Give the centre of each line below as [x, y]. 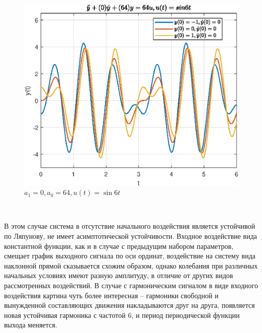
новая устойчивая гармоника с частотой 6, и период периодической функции [122, 315]
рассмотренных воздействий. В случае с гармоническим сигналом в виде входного [131, 285]
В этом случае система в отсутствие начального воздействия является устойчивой [130, 226]
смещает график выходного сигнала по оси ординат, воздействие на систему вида [130, 256]
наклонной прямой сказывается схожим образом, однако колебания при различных [131, 265]
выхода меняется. [31, 325]
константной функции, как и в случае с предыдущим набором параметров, [119, 246]
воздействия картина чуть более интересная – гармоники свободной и [111, 295]
